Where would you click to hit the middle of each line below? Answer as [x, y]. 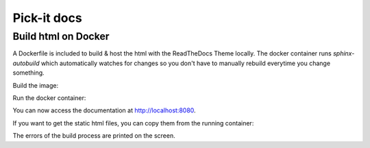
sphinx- [344, 53]
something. [28, 73]
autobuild [26, 63]
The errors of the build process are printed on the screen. [94, 136]
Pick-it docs [47, 18]
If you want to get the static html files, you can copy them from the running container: [133, 123]
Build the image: [35, 85]
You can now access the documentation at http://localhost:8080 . [104, 110]
